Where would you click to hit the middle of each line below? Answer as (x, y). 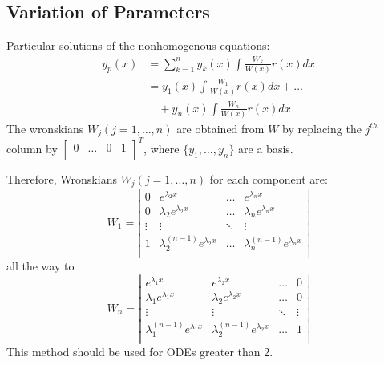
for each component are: (269, 178)
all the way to (40, 265)
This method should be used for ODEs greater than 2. (140, 352)
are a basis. (266, 148)
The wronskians (45, 128)
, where (162, 148)
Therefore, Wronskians (62, 178)
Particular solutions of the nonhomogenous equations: (138, 45)
